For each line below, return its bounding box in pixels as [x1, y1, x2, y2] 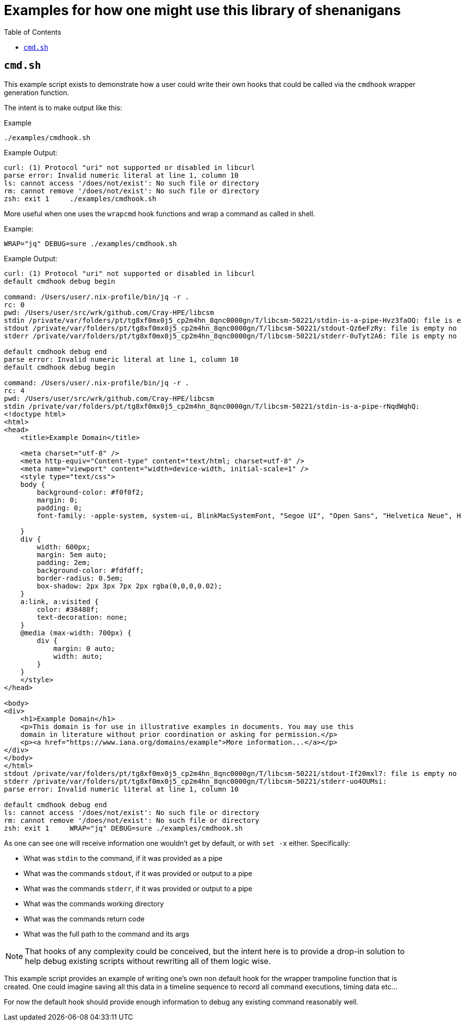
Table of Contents [4, 27, 62, 36]
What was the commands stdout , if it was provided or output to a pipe [23, 869, 252, 878]
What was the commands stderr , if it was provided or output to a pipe [23, 884, 252, 893]
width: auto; [53, 652, 103, 660]
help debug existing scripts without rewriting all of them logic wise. [25, 956, 271, 966]
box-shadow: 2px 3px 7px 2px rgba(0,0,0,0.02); [37, 582, 222, 590]
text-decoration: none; [37, 613, 127, 621]
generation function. [4, 88, 69, 97]
